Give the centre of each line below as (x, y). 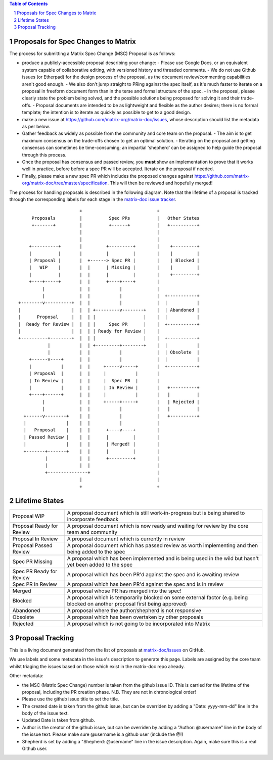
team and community (92, 532)
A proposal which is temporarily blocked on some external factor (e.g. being (157, 597)
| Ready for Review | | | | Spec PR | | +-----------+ (109, 324)
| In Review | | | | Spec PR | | (94, 381)
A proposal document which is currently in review (126, 539)
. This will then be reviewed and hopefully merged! (160, 183)
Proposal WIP (29, 516)
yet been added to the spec (100, 565)
